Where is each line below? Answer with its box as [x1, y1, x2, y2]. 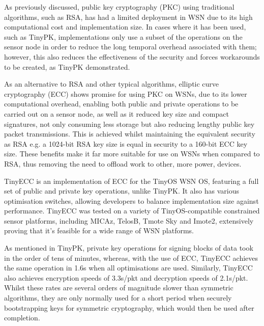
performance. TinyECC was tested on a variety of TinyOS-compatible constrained [4, 205, 260, 216]
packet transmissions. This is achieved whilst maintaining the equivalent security [4, 128, 255, 139]
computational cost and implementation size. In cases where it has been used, [4, 21, 246, 32]
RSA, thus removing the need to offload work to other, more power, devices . [4, 158, 242, 169]
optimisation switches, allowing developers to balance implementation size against [4, 195, 259, 206]
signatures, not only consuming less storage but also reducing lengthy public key [4, 118, 255, 129]
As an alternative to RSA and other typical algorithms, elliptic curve [4, 78, 219, 89]
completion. [4, 312, 40, 323]
